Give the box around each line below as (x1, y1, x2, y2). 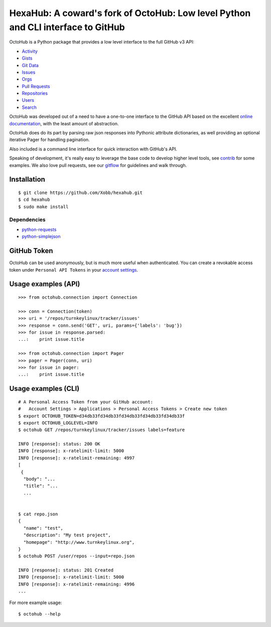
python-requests (22, 226, 57, 233)
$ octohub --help (18, 611, 61, 617)
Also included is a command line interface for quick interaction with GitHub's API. (9, 146, 178, 152)
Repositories (22, 90, 48, 96)
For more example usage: (9, 599, 62, 605)
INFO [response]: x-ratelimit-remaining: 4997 (18, 455, 135, 461)
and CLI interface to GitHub (9, 22, 125, 33)
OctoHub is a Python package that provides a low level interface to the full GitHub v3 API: (9, 39, 194, 45)
